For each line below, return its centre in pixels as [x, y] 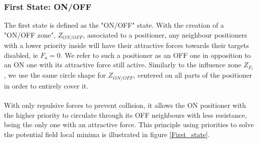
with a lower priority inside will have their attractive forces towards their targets [127, 45]
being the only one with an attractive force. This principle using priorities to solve [129, 124]
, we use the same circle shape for [55, 75]
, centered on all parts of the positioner [193, 75]
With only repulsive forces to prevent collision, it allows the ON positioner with [125, 105]
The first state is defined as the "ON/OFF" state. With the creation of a [114, 25]
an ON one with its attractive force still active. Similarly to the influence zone [123, 65]
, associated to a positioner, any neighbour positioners [165, 34]
